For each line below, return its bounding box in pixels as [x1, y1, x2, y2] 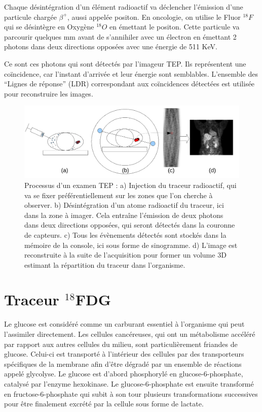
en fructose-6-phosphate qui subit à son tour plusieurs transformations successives [4, 388, 258, 399]
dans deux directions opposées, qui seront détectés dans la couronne [24, 219, 235, 230]
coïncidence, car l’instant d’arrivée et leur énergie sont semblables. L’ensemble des [4, 68, 258, 79]
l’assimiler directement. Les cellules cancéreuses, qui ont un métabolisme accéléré [4, 329, 255, 339]
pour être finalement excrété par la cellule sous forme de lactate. [4, 398, 204, 409]
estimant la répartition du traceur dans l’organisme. [24, 259, 185, 270]
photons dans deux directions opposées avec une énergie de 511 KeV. [4, 41, 217, 52]
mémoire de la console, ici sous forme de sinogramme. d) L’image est [24, 239, 238, 250]
